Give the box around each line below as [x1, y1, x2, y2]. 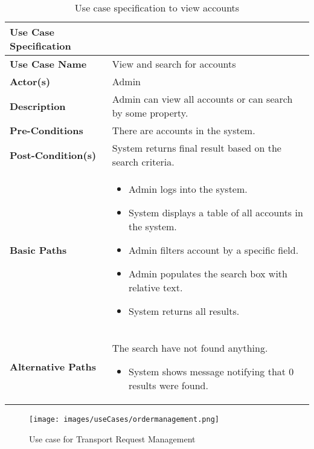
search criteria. [112, 155, 175, 169]
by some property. [112, 106, 188, 120]
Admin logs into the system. [129, 182, 248, 196]
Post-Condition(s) [10, 147, 97, 162]
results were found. [129, 378, 208, 392]
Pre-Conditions [10, 123, 83, 137]
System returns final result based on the [112, 141, 281, 155]
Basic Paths [10, 243, 67, 257]
